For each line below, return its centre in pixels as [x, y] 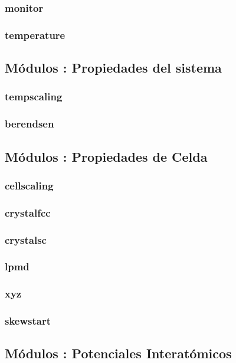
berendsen [29, 124]
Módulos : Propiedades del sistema [113, 68]
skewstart [28, 321]
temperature [35, 35]
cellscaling [29, 185]
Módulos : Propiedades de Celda [106, 156]
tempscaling [34, 97]
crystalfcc [28, 212]
